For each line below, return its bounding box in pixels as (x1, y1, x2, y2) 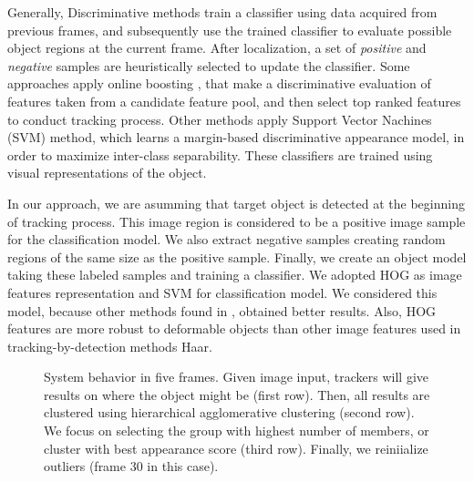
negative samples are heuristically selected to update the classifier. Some (7, 56, 410, 75)
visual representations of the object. (7, 163, 207, 182)
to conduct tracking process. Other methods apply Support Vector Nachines (7, 109, 432, 128)
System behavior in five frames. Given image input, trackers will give (44, 367, 429, 386)
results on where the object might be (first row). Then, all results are (44, 385, 430, 404)
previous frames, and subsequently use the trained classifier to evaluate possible (7, 20, 452, 39)
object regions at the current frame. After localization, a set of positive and (7, 38, 427, 57)
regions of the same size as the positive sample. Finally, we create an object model (7, 247, 467, 266)
